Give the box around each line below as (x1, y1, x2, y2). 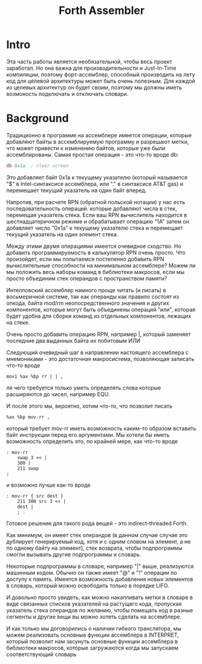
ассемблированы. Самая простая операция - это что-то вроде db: (6, 151, 179, 158)
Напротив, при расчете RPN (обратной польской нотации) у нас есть (6, 198, 186, 205)
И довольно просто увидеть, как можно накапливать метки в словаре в (6, 594, 194, 601)
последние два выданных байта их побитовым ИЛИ (6, 337, 141, 344)
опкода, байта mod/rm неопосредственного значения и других (6, 299, 169, 307)
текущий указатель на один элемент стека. (6, 230, 119, 238)
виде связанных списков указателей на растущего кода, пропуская (6, 600, 182, 608)
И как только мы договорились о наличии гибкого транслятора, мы (6, 625, 181, 632)
